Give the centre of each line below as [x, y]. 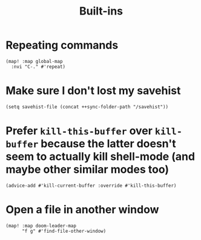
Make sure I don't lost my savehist [93, 91]
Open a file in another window [82, 210]
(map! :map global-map [34, 61]
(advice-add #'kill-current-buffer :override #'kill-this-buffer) [91, 185]
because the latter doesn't [108, 144]
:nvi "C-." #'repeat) [38, 67]
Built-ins [101, 11]
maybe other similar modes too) [87, 169]
